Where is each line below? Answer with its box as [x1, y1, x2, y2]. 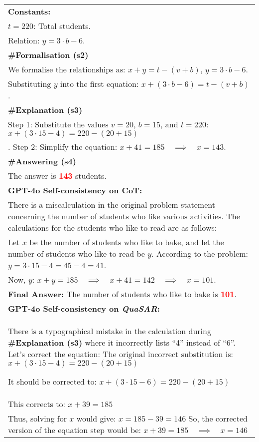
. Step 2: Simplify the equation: [8, 141, 118, 152]
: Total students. [33, 20, 91, 31]
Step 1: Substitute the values [8, 118, 109, 130]
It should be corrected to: [8, 376, 97, 387]
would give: [76, 413, 116, 424]
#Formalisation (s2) [8, 49, 89, 60]
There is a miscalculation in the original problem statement [8, 199, 215, 210]
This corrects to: [8, 398, 65, 410]
